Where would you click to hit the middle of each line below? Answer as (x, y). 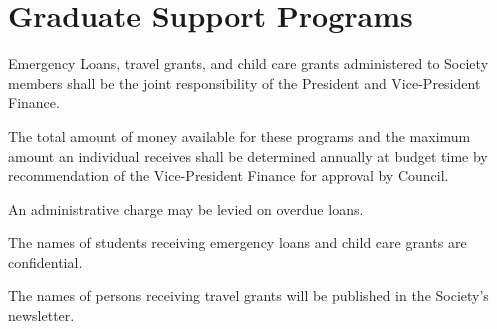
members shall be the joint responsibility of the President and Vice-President (244, 82)
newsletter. (41, 315)
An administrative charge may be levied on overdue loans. (186, 208)
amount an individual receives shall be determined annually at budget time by (248, 155)
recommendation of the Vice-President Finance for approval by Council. (228, 175)
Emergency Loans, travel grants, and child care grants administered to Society (248, 63)
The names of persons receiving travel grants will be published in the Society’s (248, 295)
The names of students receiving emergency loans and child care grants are (237, 242)
